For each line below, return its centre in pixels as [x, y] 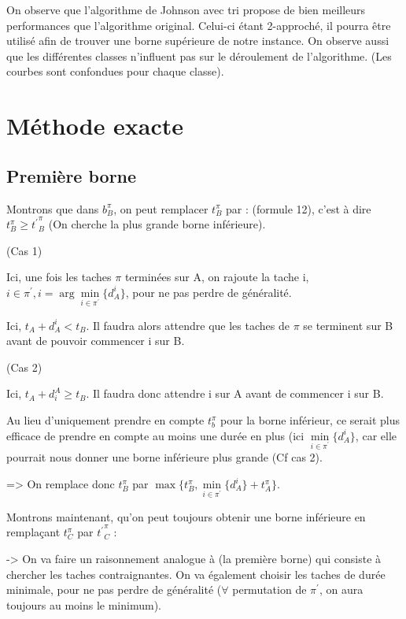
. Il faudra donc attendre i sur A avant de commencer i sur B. [235, 393]
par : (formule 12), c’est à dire [299, 208]
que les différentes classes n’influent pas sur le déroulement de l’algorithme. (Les [199, 56]
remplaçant [33, 532]
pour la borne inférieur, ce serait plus [310, 420]
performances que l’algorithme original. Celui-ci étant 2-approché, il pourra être [199, 25]
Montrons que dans [53, 208]
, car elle [376, 435]
